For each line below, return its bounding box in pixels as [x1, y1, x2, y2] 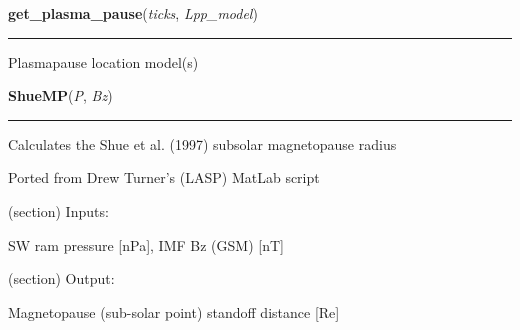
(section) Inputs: [8, 200, 109, 221]
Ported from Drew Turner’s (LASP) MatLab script [8, 167, 320, 188]
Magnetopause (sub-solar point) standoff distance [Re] [8, 301, 340, 322]
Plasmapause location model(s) [8, 51, 199, 72]
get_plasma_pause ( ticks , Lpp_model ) [8, 3, 258, 23]
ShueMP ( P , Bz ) [8, 85, 113, 106]
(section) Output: [8, 268, 115, 289]
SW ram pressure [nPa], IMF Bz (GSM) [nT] [8, 234, 284, 255]
